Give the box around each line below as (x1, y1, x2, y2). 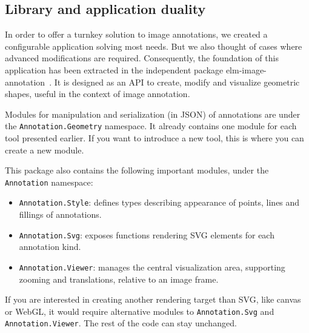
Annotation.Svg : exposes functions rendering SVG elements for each (19, 228, 274, 241)
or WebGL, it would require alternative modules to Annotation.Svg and (5, 304, 274, 317)
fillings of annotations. (19, 208, 102, 221)
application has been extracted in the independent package (5, 63, 224, 76)
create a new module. (5, 143, 84, 156)
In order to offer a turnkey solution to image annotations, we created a (5, 28, 268, 41)
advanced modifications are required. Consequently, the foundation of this (5, 52, 279, 64)
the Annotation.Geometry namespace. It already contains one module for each (5, 119, 297, 132)
